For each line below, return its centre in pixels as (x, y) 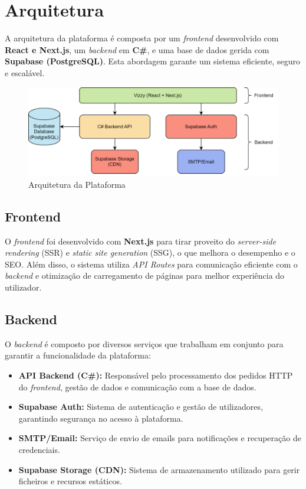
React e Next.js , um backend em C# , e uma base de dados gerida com (137, 49)
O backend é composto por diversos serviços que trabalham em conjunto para (144, 343)
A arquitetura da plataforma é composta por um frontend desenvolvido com (142, 38)
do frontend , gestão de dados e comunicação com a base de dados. (137, 387)
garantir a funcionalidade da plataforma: (78, 355)
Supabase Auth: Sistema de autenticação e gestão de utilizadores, (141, 407)
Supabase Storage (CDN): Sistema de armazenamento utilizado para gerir (159, 469)
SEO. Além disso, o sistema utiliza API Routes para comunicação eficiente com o (151, 264)
